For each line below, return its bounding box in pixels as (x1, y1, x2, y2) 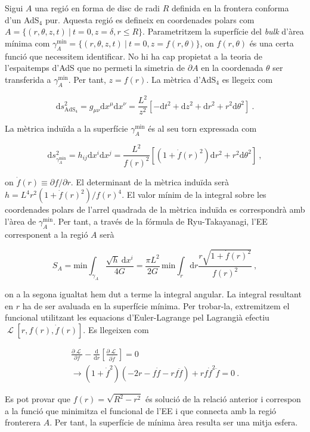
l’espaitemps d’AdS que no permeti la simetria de (5, 61, 185, 74)
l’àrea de (5, 215, 36, 228)
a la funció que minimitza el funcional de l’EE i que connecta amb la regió (5, 404, 277, 417)
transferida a (5, 73, 51, 85)
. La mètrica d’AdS (146, 73, 216, 85)
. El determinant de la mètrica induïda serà (70, 175, 230, 188)
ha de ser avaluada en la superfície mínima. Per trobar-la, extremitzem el (22, 299, 290, 312)
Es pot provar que (5, 393, 71, 405)
